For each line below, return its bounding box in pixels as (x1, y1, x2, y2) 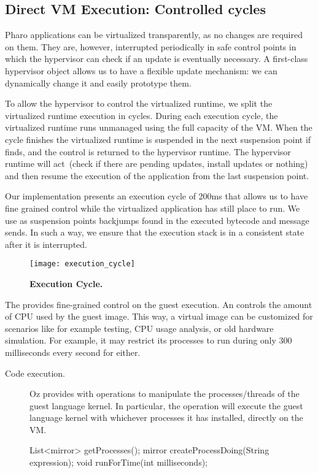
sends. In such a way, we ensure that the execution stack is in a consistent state (5, 226, 304, 239)
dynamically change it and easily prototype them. (5, 76, 192, 89)
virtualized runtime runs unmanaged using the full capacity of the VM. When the (5, 121, 312, 134)
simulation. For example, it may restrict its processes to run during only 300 (5, 334, 292, 347)
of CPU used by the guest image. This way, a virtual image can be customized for (5, 310, 313, 323)
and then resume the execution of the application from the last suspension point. (5, 169, 309, 182)
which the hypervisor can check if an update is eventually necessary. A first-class (5, 52, 308, 65)
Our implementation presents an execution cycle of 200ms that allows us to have (5, 190, 308, 202)
